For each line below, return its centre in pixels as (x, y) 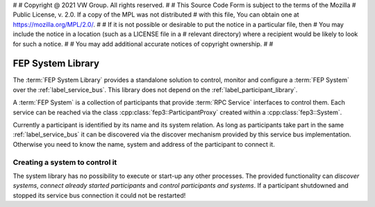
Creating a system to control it (65, 162)
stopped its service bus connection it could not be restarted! (99, 195)
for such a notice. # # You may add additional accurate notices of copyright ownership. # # (143, 44)
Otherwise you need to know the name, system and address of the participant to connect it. (144, 144)
